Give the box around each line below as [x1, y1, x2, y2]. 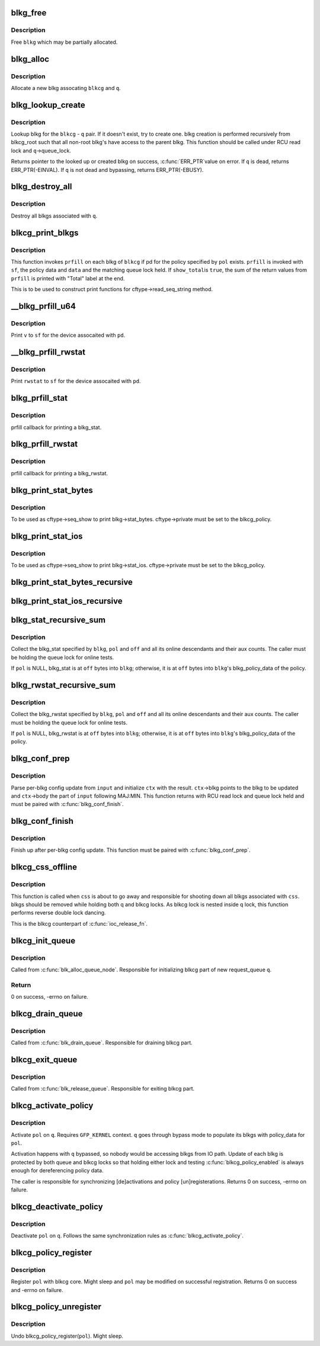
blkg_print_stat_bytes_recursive [11, 577, 133, 587]
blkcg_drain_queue [11, 1008, 83, 1019]
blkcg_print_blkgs [11, 228, 79, 238]
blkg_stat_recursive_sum [11, 615, 106, 625]
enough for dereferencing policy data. [11, 1167, 104, 1174]
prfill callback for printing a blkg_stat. [11, 424, 102, 431]
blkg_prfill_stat [11, 393, 68, 403]
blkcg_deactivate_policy [11, 1201, 103, 1211]
